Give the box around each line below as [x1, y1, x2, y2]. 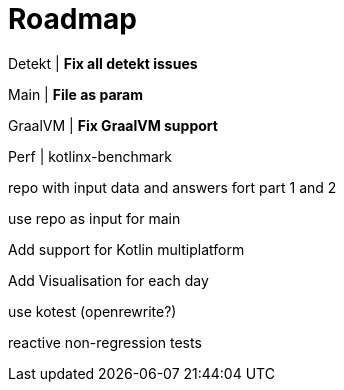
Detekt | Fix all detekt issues [8, 54, 198, 72]
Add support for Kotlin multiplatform [8, 240, 245, 258]
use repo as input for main [8, 209, 181, 227]
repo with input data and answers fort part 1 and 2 [8, 178, 337, 196]
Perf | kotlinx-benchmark [8, 147, 172, 165]
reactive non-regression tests [8, 333, 202, 351]
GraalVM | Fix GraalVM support [8, 116, 218, 134]
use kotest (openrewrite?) [8, 302, 177, 320]
